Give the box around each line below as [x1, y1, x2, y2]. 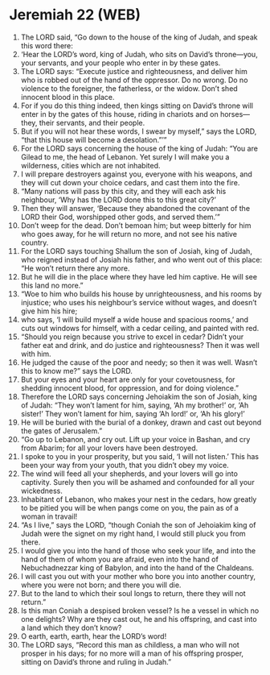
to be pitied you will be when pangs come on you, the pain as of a [20, 503, 239, 512]
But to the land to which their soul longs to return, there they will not [20, 588, 246, 598]
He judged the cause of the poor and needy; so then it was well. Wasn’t [20, 357, 258, 367]
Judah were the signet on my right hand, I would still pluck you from [20, 528, 246, 538]
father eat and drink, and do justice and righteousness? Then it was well [20, 340, 260, 350]
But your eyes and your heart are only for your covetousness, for [20, 375, 235, 384]
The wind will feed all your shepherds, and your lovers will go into [20, 469, 238, 478]
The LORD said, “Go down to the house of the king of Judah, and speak [20, 32, 258, 42]
